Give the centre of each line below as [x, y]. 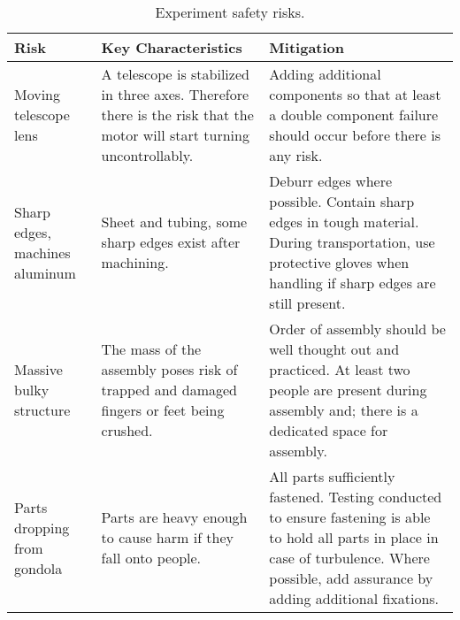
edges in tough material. [344, 222]
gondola [38, 568]
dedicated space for [329, 430]
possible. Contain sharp [342, 201]
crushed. [127, 430]
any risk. [296, 155]
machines [42, 252]
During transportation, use [352, 242]
